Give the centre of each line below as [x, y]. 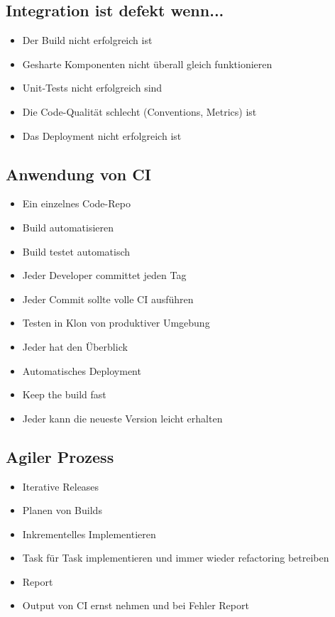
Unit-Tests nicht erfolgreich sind [92, 88]
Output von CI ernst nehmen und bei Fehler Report [136, 605]
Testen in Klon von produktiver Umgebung [116, 323]
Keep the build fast [64, 394]
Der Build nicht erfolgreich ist [87, 40]
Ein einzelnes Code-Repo [76, 203]
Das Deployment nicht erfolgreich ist [102, 135]
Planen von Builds [62, 510]
